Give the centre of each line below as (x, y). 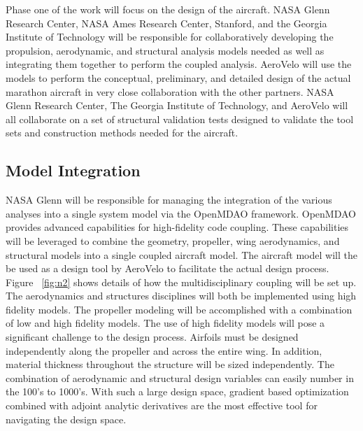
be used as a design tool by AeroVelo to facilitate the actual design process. (168, 268)
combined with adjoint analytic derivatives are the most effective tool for (162, 405)
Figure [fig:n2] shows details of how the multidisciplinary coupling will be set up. (181, 282)
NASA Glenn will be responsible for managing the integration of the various (169, 200)
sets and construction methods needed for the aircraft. (122, 133)
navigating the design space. (66, 419)
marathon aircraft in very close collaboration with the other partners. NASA (170, 91)
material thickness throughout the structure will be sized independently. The (170, 364)
